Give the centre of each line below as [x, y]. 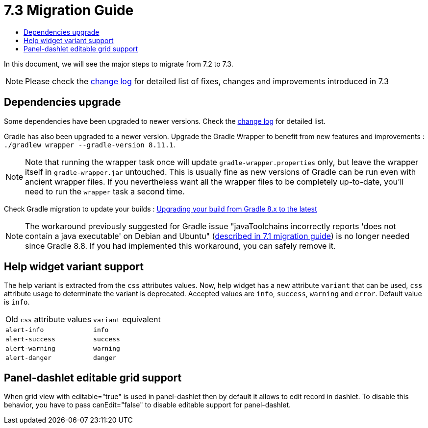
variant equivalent [127, 320]
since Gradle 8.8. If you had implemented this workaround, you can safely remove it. [180, 246]
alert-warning [30, 349]
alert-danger [28, 358]
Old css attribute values [49, 320]
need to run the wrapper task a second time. [105, 191]
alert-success [30, 339]
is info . [17, 302]
